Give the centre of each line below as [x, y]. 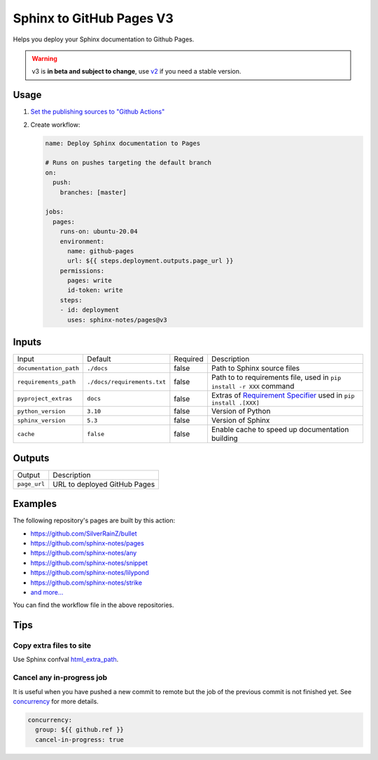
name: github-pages [101, 251]
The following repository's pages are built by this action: [94, 521]
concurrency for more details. [56, 701]
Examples [35, 504]
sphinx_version [41, 420]
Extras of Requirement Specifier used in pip [283, 395]
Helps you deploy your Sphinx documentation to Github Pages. [104, 39]
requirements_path [47, 382]
